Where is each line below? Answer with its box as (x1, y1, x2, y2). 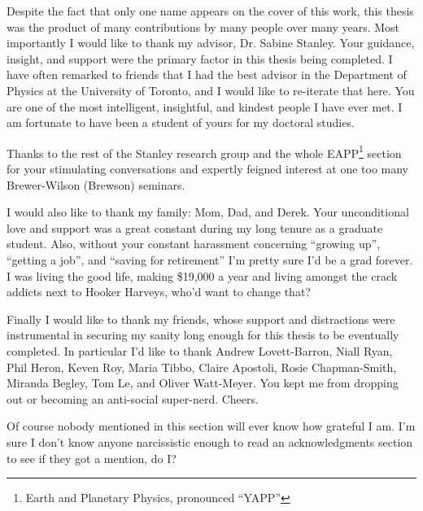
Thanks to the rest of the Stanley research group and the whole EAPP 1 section (7, 142, 402, 161)
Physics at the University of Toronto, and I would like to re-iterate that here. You (7, 81, 415, 98)
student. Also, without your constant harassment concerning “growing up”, (7, 235, 381, 252)
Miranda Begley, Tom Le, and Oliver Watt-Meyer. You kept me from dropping (7, 374, 399, 391)
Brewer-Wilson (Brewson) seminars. (7, 176, 185, 193)
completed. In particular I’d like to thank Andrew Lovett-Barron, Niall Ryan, (7, 342, 393, 359)
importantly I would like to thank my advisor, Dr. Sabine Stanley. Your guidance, (7, 34, 415, 51)
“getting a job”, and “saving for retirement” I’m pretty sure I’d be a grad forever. (7, 251, 413, 268)
